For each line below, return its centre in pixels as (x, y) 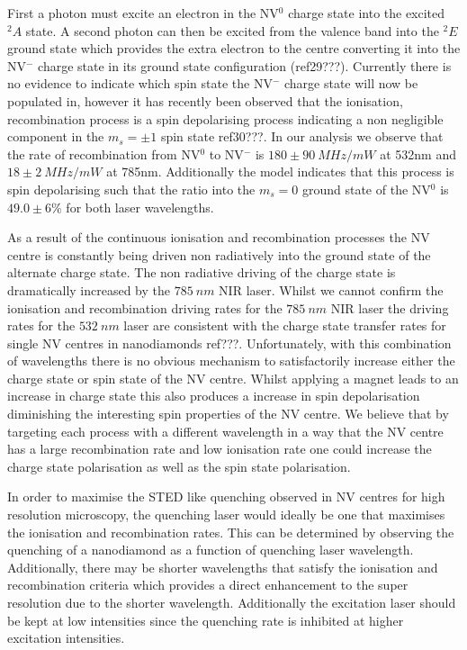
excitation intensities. (66, 638)
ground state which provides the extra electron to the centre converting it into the (234, 48)
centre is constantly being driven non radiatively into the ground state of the (219, 254)
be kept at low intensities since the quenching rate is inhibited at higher (206, 620)
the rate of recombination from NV (104, 153)
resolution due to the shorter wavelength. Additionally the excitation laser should (232, 602)
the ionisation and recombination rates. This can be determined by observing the (231, 532)
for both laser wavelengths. (140, 207)
